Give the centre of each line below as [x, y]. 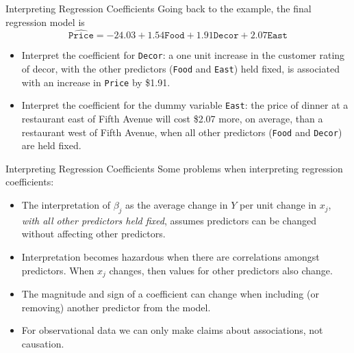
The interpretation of [66, 205]
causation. [43, 343]
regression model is [45, 22]
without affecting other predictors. [93, 234]
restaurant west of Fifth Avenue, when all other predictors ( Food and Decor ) [182, 132]
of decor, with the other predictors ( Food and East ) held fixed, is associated [180, 69]
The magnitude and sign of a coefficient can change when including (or [170, 294]
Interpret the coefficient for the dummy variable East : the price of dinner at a [185, 105]
